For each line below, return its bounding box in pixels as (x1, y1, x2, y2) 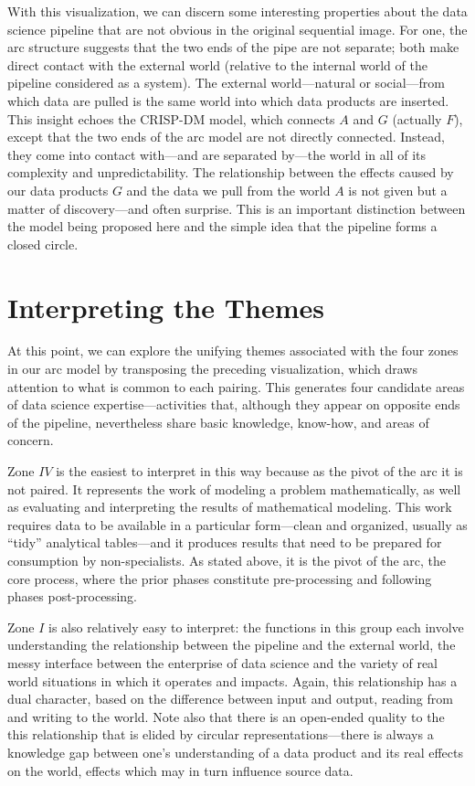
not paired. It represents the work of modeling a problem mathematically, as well (7, 479, 461, 498)
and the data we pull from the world (126, 180, 331, 199)
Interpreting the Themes (7, 288, 325, 325)
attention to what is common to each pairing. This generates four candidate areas (7, 377, 465, 396)
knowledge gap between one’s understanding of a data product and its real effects (7, 742, 463, 761)
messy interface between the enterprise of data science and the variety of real (7, 653, 438, 672)
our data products (7, 180, 109, 199)
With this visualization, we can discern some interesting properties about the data (7, 2, 468, 20)
